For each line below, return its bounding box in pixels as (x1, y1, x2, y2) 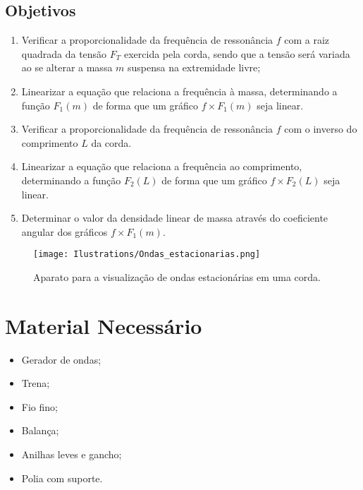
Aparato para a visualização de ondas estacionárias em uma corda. (33, 269, 321, 284)
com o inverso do (284, 121, 357, 136)
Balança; (21, 423, 59, 438)
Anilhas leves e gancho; (21, 447, 122, 462)
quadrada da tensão (21, 46, 107, 61)
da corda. (91, 135, 132, 150)
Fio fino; (21, 399, 58, 414)
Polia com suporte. (21, 470, 103, 485)
